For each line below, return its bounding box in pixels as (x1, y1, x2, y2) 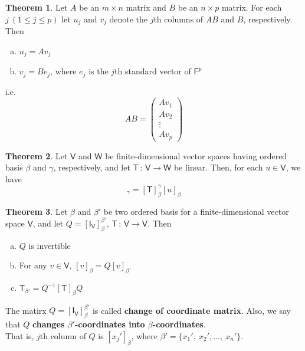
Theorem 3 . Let (5, 205, 68, 217)
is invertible (28, 239, 71, 251)
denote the (109, 12, 147, 25)
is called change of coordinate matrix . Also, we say (92, 304, 291, 316)
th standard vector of (114, 65, 191, 77)
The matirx (5, 304, 47, 316)
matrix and (126, 1, 166, 13)
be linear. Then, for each (173, 161, 263, 173)
